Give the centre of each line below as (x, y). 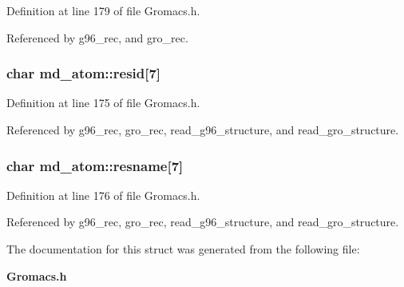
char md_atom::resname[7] (95, 165)
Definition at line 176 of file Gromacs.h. (103, 195)
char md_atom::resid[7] (84, 73)
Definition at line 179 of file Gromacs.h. (103, 10)
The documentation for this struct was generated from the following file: (183, 249)
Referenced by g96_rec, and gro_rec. (97, 37)
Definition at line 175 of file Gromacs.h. (103, 103)
